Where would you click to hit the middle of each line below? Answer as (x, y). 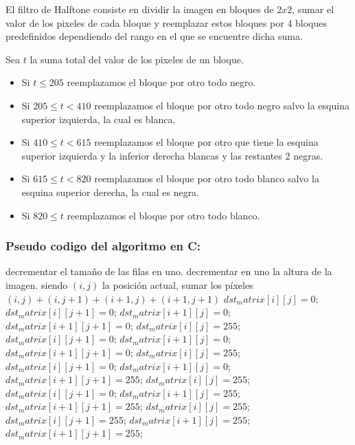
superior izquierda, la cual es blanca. (99, 119)
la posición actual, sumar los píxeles (177, 284)
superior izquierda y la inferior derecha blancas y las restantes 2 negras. (172, 155)
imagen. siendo (37, 284)
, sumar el (313, 9)
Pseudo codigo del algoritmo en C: (103, 246)
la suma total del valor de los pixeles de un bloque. (137, 59)
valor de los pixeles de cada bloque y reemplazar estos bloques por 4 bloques (167, 22)
